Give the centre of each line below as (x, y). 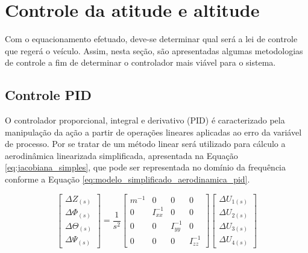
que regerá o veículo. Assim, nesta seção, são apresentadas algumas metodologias (154, 50)
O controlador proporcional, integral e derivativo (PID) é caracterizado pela (145, 120)
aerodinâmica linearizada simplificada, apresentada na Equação (121, 155)
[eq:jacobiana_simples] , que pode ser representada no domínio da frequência (146, 167)
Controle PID (48, 95)
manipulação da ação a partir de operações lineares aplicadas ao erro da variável (153, 132)
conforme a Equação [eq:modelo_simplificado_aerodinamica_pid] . (127, 179)
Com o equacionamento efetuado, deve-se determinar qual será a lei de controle (151, 39)
